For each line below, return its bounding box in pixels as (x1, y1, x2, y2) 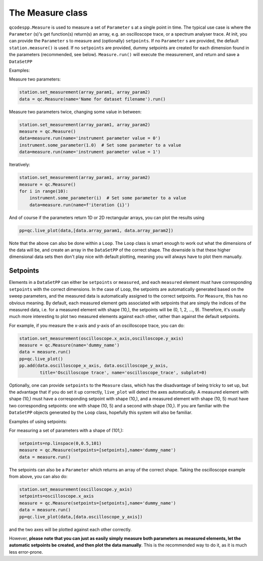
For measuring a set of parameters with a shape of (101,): (9, 427, 124, 433)
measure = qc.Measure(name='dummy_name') (19, 342, 120, 348)
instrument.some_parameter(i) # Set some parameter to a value (29, 195, 187, 201)
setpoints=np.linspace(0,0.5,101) (19, 441, 102, 446)
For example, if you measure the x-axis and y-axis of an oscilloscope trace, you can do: (9, 322, 185, 328)
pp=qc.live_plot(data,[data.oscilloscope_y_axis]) (19, 514, 143, 520)
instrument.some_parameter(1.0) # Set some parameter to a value (19, 142, 181, 148)
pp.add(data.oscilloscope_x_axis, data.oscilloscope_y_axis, (19, 363, 169, 368)
